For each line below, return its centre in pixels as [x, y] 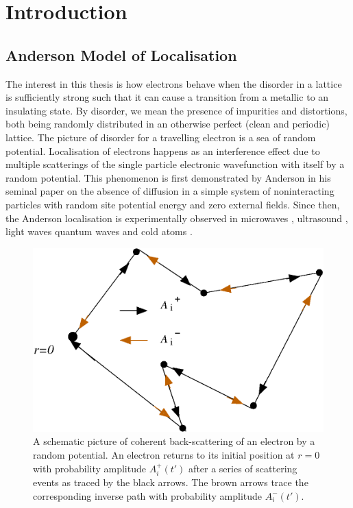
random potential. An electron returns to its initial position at [164, 454]
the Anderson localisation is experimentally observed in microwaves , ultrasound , [177, 218]
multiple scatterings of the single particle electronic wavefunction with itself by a [175, 164]
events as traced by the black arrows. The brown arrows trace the [171, 482]
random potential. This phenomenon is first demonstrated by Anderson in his [168, 177]
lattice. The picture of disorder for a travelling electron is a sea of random [161, 137]
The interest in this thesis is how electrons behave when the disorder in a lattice [174, 83]
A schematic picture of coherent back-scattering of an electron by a [174, 441]
